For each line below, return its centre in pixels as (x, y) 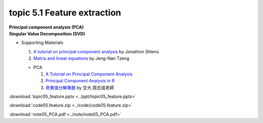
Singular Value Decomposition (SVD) (47, 33)
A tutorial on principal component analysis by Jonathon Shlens (96, 51)
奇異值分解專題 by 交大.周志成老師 (80, 88)
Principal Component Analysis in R (80, 81)
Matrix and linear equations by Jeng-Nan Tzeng (81, 59)
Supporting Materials (42, 43)
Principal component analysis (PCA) (46, 27)
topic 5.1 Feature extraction (65, 13)
